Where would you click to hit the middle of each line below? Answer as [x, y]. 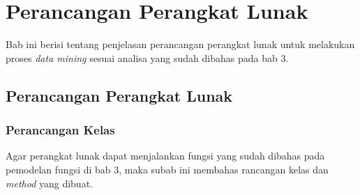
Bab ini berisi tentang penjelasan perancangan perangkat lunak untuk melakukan [180, 44]
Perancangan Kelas [60, 130]
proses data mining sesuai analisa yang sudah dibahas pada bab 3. [147, 57]
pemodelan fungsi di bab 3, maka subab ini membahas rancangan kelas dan [167, 169]
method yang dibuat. [49, 183]
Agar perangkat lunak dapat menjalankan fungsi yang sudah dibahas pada [165, 156]
